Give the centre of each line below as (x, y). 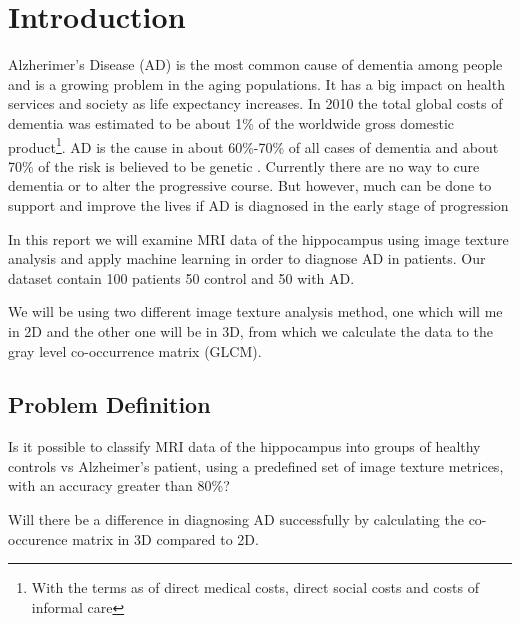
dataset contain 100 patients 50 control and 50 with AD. (181, 277)
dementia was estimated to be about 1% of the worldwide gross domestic (231, 122)
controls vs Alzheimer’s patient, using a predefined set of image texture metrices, (256, 465)
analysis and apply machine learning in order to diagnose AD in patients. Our (247, 258)
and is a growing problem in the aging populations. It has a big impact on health (256, 83)
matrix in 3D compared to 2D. (165, 538)
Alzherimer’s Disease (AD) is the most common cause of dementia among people (255, 64)
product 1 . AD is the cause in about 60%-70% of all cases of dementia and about (253, 145)
